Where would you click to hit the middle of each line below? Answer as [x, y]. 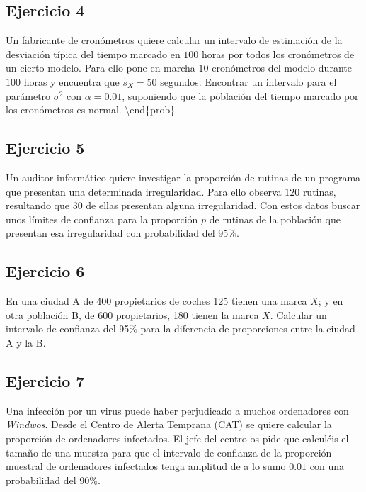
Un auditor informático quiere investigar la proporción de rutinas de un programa [183, 177]
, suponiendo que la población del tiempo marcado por [240, 95]
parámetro [28, 95]
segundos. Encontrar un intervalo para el [248, 81]
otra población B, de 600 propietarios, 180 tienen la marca [132, 314]
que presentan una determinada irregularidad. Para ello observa [144, 191]
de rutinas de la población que [275, 219]
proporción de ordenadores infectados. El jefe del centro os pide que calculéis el [177, 438]
